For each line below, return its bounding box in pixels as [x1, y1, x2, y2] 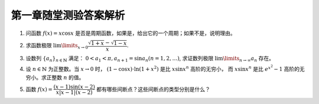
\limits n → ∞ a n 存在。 [223, 54, 275, 63]
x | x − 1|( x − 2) [56, 89, 93, 96]
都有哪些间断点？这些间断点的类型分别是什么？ [96, 86, 211, 93]
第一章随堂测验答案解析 [11, 9, 125, 22]
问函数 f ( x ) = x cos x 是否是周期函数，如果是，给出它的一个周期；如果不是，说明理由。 [25, 30, 236, 37]
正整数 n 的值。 [46, 74, 84, 81]
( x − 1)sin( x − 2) [53, 83, 96, 90]
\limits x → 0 [61, 42, 89, 50]
